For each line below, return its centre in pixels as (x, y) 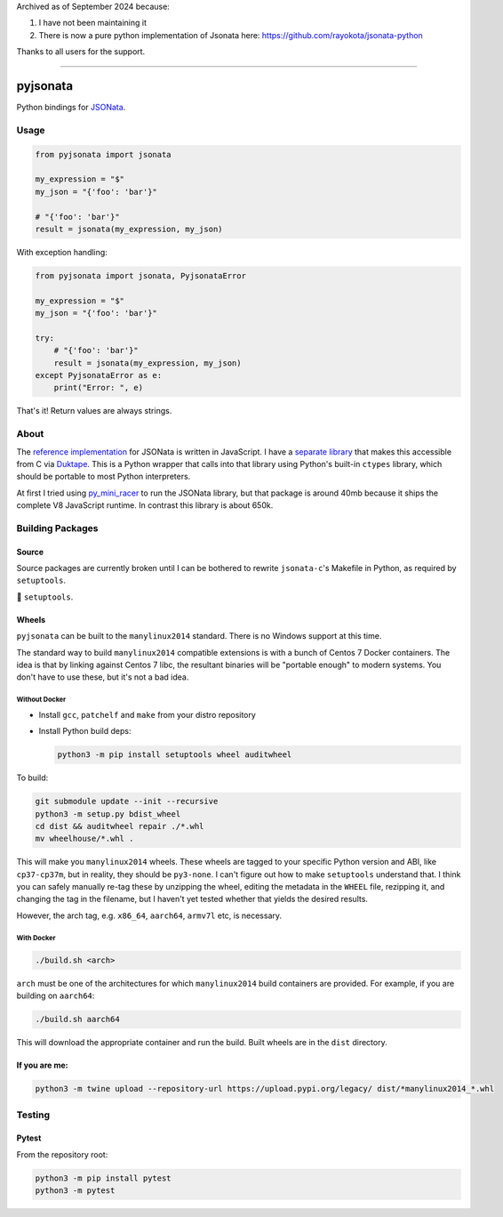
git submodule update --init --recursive (127, 802)
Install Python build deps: (85, 731)
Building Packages (57, 528)
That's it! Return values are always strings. (94, 411)
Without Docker (41, 700)
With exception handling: (62, 252)
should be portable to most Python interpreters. (104, 477)
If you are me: (42, 1065)
